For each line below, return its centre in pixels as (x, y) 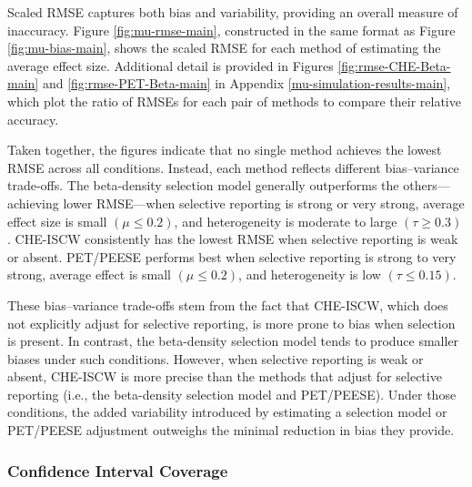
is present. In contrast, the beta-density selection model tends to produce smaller (233, 341)
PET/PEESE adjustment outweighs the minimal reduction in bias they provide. (231, 430)
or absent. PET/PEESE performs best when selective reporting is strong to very (232, 256)
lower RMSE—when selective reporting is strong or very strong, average (264, 203)
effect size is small (57, 221)
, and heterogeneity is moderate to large (286, 221)
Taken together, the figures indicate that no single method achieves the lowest (225, 150)
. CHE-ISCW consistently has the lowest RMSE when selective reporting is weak (233, 239)
